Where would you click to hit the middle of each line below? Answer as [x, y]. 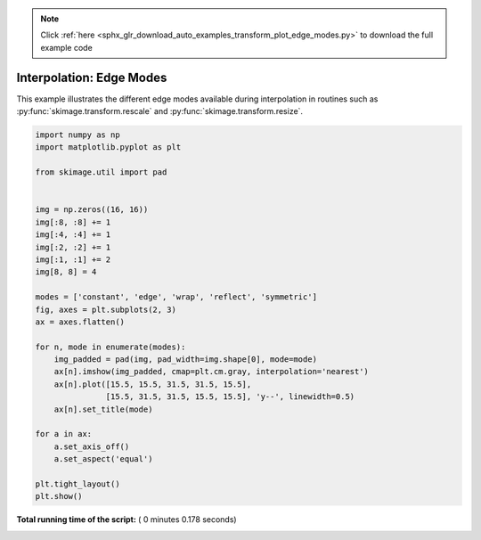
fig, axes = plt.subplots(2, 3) [106, 309]
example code [66, 47]
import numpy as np [77, 135]
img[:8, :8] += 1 [73, 222]
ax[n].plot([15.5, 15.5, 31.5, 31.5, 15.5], [153, 384]
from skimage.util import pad [101, 172]
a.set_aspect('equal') [103, 459]
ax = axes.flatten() [80, 322]
